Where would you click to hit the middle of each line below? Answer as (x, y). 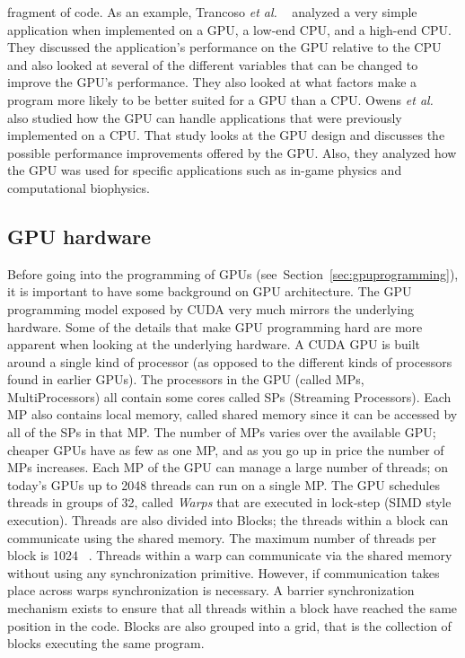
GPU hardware (79, 236)
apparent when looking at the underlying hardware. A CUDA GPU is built (214, 344)
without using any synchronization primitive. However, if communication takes (224, 572)
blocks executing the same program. (106, 643)
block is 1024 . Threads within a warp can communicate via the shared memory (230, 555)
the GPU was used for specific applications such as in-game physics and (205, 170)
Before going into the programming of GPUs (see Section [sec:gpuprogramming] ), (233, 273)
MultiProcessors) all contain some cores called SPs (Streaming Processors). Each (229, 396)
